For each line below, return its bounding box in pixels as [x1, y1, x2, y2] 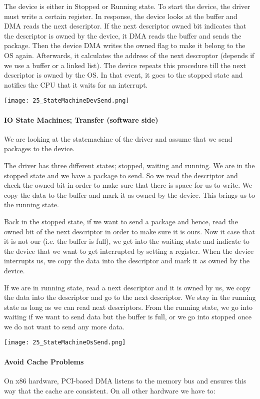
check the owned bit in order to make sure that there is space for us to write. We [4, 180, 252, 190]
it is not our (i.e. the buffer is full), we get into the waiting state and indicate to [4, 236, 249, 246]
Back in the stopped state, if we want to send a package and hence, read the [4, 216, 238, 226]
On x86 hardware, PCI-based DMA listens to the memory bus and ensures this [4, 375, 246, 385]
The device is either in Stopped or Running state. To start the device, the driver [4, 1, 250, 11]
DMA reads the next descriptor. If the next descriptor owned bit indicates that [4, 21, 246, 31]
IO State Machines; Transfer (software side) [4, 114, 158, 125]
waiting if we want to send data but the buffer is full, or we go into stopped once [4, 311, 251, 322]
